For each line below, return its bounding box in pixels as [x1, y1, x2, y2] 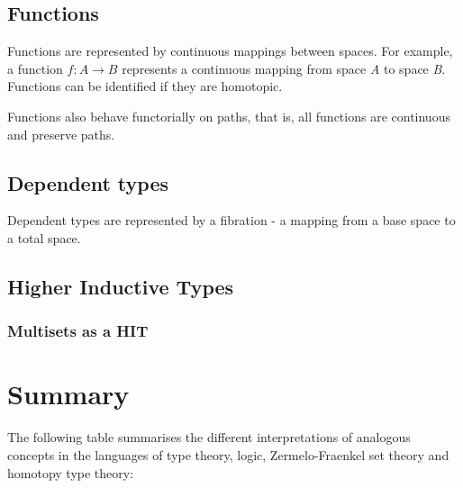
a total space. [7, 228, 81, 247]
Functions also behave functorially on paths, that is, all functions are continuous [7, 106, 450, 125]
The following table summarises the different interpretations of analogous [7, 428, 411, 447]
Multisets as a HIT [7, 320, 149, 342]
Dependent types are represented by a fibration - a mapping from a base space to [7, 211, 456, 230]
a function [7, 59, 63, 77]
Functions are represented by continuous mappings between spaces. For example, [7, 41, 453, 60]
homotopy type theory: [7, 463, 134, 482]
